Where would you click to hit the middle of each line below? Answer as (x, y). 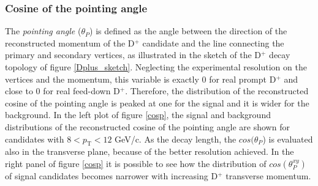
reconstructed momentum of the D (70, 43)
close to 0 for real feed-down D (62, 91)
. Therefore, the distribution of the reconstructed (217, 91)
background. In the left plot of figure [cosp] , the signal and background (138, 115)
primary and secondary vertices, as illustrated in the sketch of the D (133, 55)
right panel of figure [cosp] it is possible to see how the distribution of (136, 163)
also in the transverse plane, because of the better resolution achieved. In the (150, 151)
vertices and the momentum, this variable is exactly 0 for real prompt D (141, 79)
